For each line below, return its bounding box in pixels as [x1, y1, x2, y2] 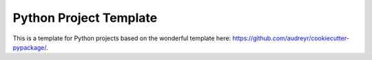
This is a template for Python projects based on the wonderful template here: [12, 34, 231, 42]
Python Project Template [12, 10, 158, 25]
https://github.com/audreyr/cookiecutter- [231, 34, 349, 42]
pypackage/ [12, 43, 47, 51]
